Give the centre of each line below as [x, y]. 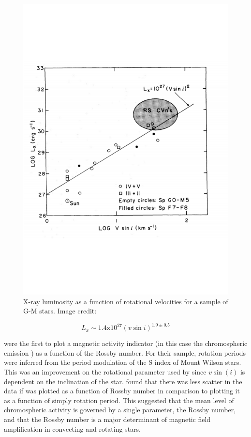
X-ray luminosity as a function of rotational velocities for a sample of [126, 301]
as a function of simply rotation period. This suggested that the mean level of [119, 400]
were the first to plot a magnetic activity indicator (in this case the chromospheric [126, 343]
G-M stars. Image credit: [60, 311]
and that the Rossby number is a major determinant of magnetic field [107, 419]
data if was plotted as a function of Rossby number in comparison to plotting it [122, 391]
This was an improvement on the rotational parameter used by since [105, 371]
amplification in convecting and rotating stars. [72, 429]
